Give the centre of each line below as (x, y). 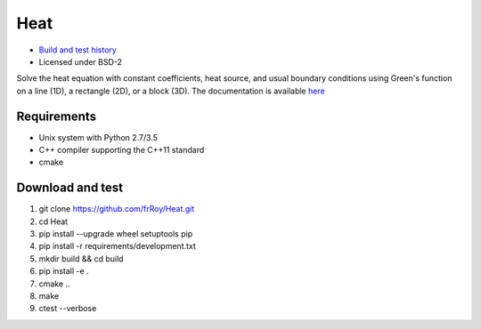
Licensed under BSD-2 (81, 61)
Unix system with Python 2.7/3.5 (98, 137)
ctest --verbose (68, 309)
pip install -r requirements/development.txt (117, 246)
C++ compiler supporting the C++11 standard (122, 150)
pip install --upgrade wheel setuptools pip (116, 234)
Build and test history (78, 50)
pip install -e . (64, 271)
